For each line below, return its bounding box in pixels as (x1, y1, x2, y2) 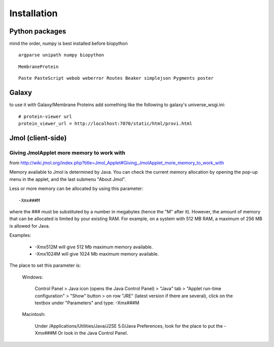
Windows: (22, 274, 43, 280)
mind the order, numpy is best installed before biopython (9, 41, 128, 47)
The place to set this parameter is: (9, 262, 81, 269)
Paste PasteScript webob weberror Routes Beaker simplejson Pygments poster (18, 75, 214, 81)
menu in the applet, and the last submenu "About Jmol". (9, 176, 126, 182)
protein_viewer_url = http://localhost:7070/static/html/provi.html (18, 120, 192, 127)
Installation (9, 8, 58, 19)
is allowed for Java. (9, 223, 50, 229)
